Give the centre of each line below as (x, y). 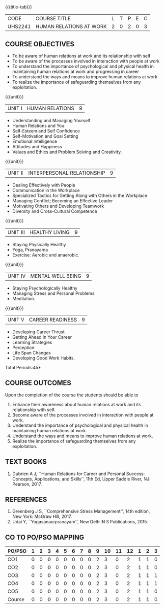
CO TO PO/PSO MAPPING (45, 537)
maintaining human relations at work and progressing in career (75, 71)
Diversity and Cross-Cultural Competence (55, 211)
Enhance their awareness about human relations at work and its (77, 404)
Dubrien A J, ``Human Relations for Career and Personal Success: (78, 474)
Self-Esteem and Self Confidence (46, 131)
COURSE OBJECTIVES (40, 44)
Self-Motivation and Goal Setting (45, 136)
